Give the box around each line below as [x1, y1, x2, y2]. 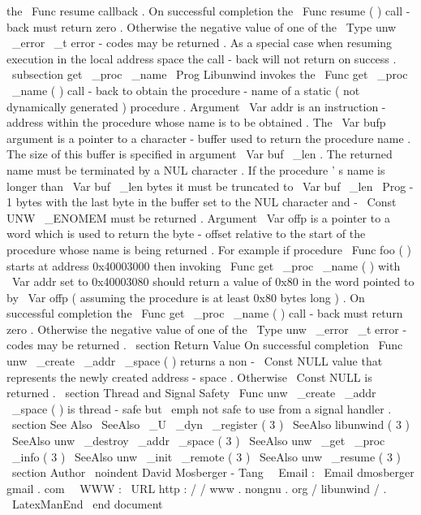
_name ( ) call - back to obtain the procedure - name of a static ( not [11, 81, 360, 98]
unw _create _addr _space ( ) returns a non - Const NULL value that [6, 353, 383, 370]
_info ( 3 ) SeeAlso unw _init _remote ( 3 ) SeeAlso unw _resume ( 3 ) [11, 448, 402, 465]
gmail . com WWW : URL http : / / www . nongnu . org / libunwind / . [6, 479, 387, 496]
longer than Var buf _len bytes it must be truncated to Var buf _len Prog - [6, 177, 414, 194]
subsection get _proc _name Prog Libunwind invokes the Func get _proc [11, 66, 408, 83]
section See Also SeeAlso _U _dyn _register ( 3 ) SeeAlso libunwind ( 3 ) [11, 416, 410, 433]
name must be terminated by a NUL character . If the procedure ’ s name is [6, 161, 385, 178]
